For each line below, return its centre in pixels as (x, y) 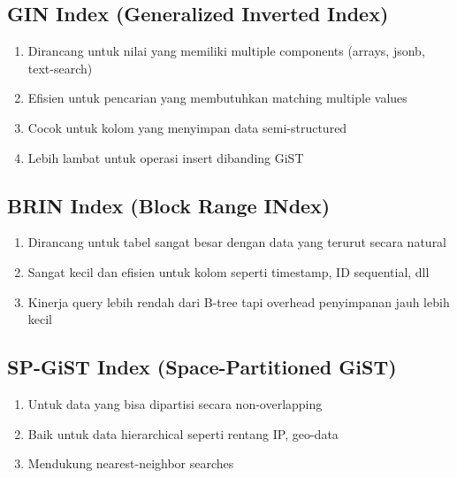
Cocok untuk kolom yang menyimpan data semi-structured (187, 127)
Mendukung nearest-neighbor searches (131, 463)
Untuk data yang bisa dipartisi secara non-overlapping (175, 403)
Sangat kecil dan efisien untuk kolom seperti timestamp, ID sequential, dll (228, 271)
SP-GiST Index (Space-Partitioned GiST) (202, 367)
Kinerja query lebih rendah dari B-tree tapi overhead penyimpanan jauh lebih (239, 301)
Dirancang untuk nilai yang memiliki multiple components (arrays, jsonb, (226, 51)
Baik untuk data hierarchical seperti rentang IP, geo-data (183, 433)
